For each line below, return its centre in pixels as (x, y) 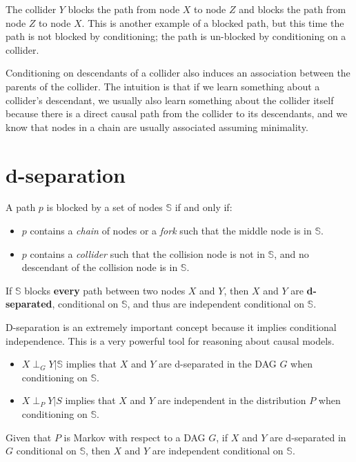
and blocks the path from (293, 9)
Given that (29, 437)
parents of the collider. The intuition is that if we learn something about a (163, 86)
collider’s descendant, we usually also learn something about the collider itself (170, 100)
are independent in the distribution (232, 400)
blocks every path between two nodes (105, 290)
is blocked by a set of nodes (105, 207)
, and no (291, 253)
